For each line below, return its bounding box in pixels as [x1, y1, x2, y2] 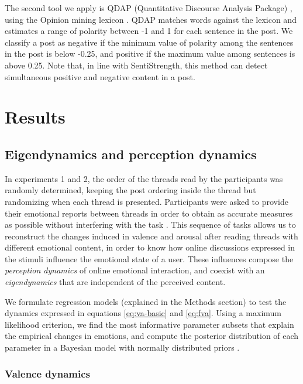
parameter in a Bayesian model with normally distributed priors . [5, 341, 240, 354]
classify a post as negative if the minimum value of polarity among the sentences [5, 36, 294, 48]
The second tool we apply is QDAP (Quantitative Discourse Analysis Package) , [5, 2, 292, 13]
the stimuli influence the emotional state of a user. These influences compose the [5, 252, 294, 265]
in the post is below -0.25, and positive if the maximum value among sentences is [5, 47, 295, 60]
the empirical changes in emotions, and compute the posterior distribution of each [5, 330, 299, 342]
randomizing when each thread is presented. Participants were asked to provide [5, 195, 288, 207]
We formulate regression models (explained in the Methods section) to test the [5, 295, 287, 307]
